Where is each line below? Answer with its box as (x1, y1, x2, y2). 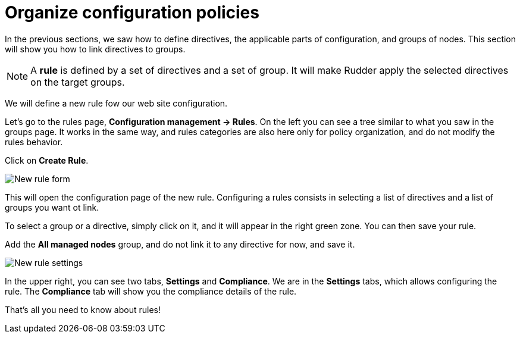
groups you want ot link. (5, 202, 99, 212)
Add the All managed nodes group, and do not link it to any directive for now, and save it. (5, 239, 355, 249)
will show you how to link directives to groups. (5, 43, 186, 54)
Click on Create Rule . (5, 155, 89, 165)
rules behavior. (5, 136, 63, 147)
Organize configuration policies (5, 2, 259, 23)
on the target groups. (30, 76, 125, 88)
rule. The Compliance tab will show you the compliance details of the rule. (5, 286, 297, 296)
